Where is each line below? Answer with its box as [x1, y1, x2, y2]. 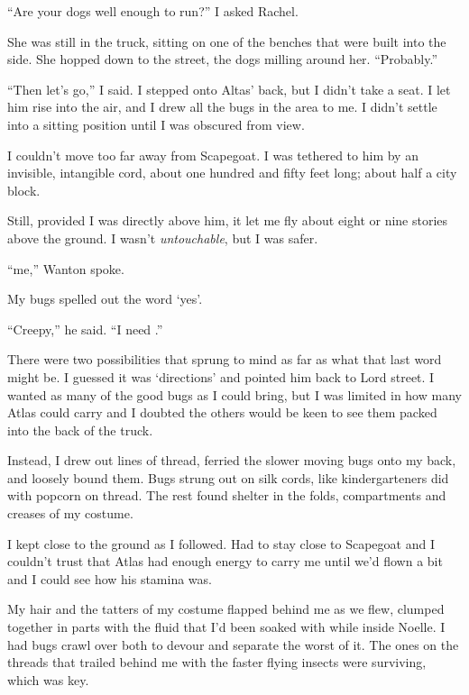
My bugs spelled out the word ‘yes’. [7, 289, 203, 308]
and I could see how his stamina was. [7, 569, 212, 588]
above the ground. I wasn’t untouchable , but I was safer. [7, 228, 318, 247]
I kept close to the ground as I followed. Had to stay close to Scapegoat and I [7, 534, 435, 553]
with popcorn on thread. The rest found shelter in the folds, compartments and [7, 486, 446, 505]
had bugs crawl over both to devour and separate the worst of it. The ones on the [7, 635, 459, 654]
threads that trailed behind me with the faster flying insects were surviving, [7, 653, 427, 672]
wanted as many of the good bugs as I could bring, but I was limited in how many [7, 385, 462, 404]
